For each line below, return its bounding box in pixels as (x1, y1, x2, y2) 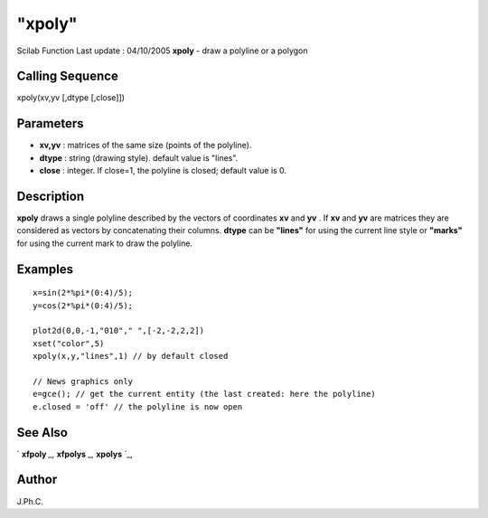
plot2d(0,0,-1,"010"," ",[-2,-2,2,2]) (33, 325, 205, 336)
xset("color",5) (33, 338, 105, 348)
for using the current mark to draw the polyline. (16, 238, 193, 249)
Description (16, 188, 85, 203)
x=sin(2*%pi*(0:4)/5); (33, 287, 134, 298)
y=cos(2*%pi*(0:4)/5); (33, 300, 134, 311)
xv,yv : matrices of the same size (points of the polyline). (39, 140, 252, 151)
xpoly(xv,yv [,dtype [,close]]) (16, 92, 126, 103)
